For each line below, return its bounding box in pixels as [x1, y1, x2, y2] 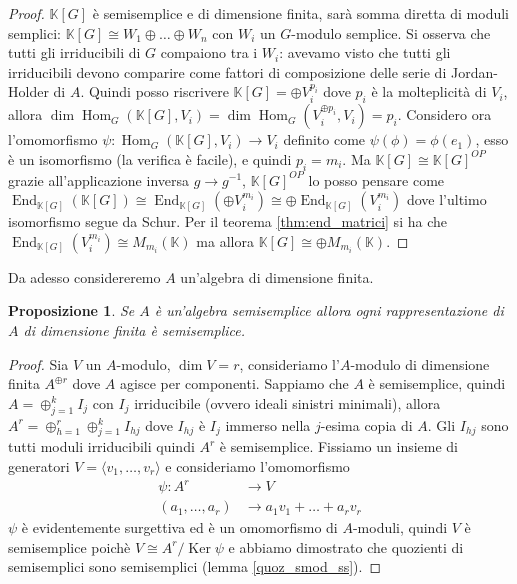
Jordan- [450, 61, 498, 82]
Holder [8, 81, 49, 102]
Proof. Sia [8, 353, 69, 374]
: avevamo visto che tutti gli [279, 42, 451, 63]
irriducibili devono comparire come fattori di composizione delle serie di [8, 61, 447, 82]
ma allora [196, 230, 254, 251]
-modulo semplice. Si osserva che [291, 22, 491, 43]
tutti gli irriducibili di [8, 42, 141, 63]
